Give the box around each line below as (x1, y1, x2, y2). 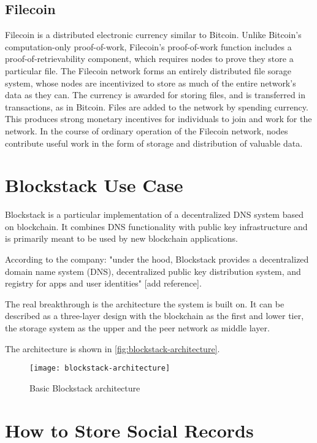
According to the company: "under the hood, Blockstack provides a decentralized (5, 253, 309, 266)
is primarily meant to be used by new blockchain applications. (5, 232, 238, 245)
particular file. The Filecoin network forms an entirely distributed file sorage (5, 64, 291, 77)
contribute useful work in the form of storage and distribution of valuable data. (5, 136, 303, 149)
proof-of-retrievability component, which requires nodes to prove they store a (5, 52, 294, 65)
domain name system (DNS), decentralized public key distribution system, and (5, 264, 301, 277)
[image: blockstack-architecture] (29, 364, 170, 373)
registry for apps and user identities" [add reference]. (5, 277, 202, 290)
